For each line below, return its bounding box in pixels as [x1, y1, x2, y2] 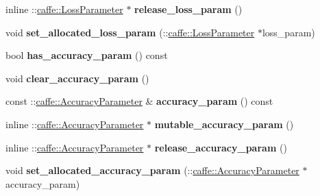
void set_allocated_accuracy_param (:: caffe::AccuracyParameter [5, 163, 299, 177]
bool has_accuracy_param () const [5, 48, 168, 62]
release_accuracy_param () [154, 140, 287, 154]
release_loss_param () [134, 2, 243, 16]
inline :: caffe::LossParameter [5, 2, 123, 16]
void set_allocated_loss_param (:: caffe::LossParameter [5, 25, 255, 39]
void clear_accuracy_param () [5, 71, 149, 85]
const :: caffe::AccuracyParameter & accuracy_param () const [5, 94, 273, 108]
